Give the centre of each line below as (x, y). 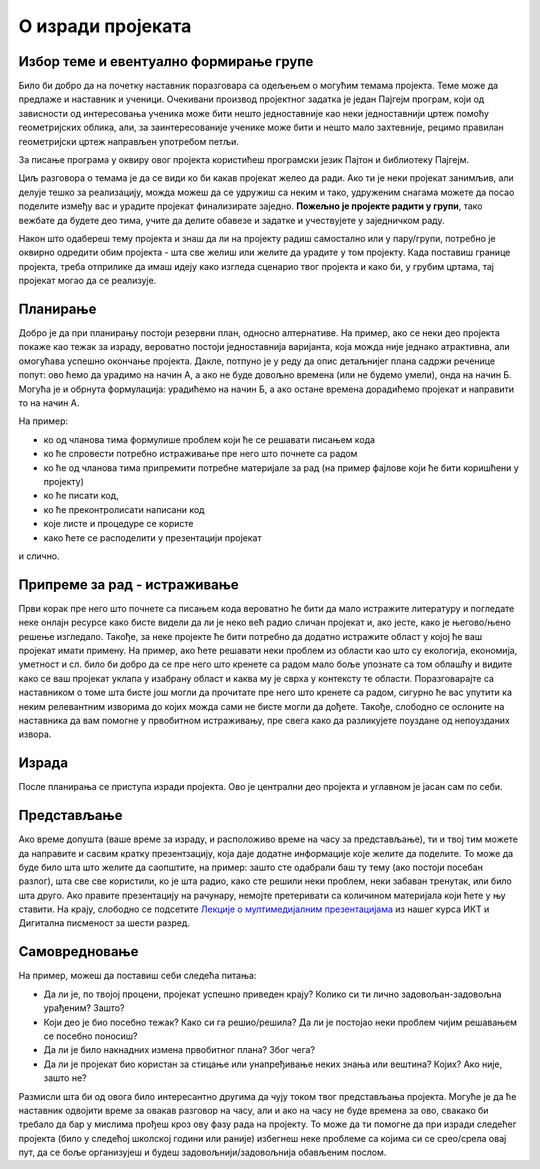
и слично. (39, 556)
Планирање (57, 308)
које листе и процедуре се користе (118, 524)
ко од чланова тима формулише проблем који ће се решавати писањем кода (209, 439)
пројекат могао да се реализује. (87, 281)
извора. (35, 734)
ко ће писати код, (81, 496)
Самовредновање (78, 951)
